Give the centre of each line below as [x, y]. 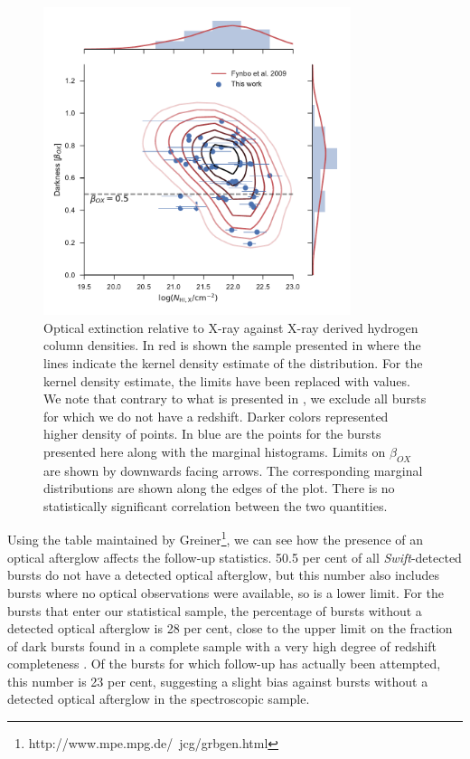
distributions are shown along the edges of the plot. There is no [219, 488]
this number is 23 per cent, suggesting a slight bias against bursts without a [218, 681]
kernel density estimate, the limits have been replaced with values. [227, 380]
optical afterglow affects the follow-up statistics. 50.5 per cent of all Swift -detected [235, 557]
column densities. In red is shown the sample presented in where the [232, 345]
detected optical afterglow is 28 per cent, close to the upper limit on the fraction [230, 628]
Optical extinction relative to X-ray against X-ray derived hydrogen [231, 327]
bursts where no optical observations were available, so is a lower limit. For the [226, 592]
